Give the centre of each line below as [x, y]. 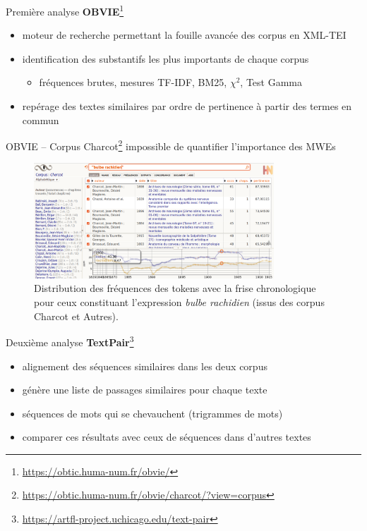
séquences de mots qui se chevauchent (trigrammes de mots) [152, 413]
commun [41, 120]
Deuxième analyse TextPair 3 [70, 341]
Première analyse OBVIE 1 [65, 10]
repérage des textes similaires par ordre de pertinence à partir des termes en [187, 106]
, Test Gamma [271, 82]
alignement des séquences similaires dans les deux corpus [145, 366]
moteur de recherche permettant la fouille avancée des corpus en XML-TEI [184, 35]
